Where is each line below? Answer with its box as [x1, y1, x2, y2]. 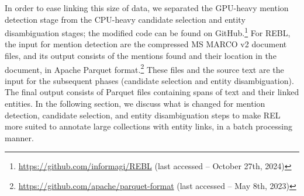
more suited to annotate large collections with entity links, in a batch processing [5, 120, 293, 132]
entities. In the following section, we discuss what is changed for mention [5, 97, 265, 110]
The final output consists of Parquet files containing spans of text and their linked [5, 86, 299, 98]
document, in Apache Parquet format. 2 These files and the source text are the [5, 61, 284, 75]
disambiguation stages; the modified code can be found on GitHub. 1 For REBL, [5, 25, 291, 38]
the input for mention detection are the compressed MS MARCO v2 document [5, 38, 287, 50]
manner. [5, 131, 34, 143]
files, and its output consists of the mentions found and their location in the [5, 50, 277, 62]
